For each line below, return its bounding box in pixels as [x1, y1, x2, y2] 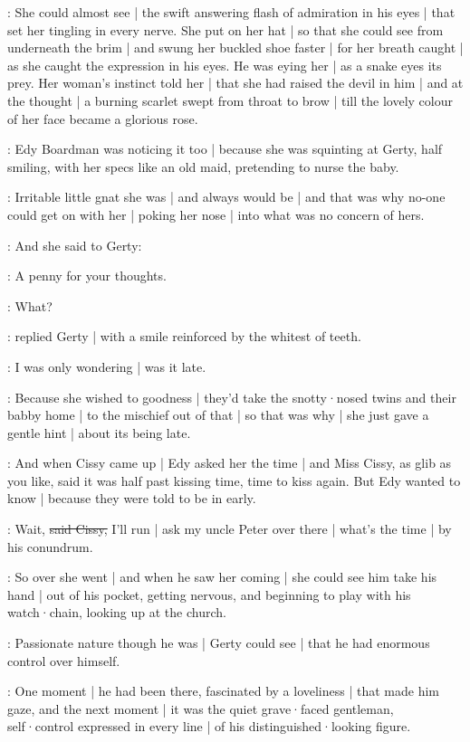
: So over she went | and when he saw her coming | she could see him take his [7, 567, 437, 586]
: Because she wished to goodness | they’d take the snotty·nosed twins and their [7, 387, 456, 406]
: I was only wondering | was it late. [7, 357, 206, 376]
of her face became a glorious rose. [7, 109, 198, 128]
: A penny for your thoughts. [7, 266, 167, 285]
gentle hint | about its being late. [7, 423, 191, 442]
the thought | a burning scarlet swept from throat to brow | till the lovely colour [7, 90, 453, 109]
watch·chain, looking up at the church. [7, 603, 226, 622]
